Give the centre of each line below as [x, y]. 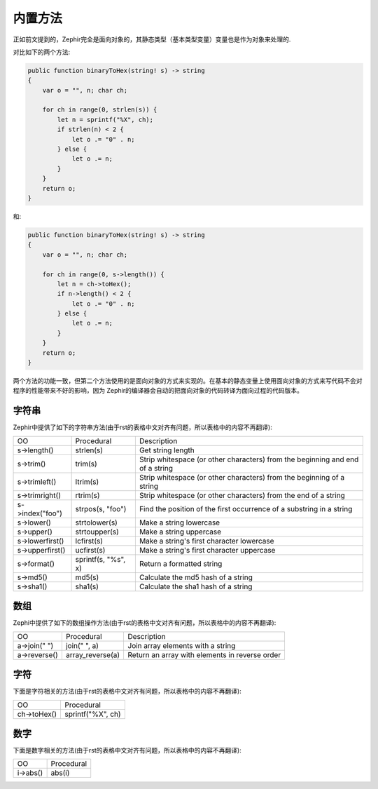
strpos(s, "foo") [101, 508]
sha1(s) [87, 586]
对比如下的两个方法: [42, 52]
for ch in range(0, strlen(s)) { [100, 110]
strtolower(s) [97, 522]
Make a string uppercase [180, 532]
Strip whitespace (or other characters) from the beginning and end [249, 459]
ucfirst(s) [90, 550]
